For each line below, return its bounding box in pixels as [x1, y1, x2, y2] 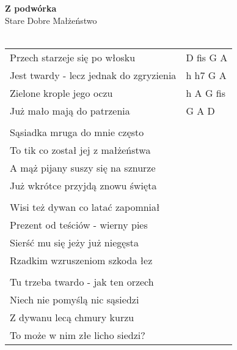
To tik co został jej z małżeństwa [10, 142, 151, 157]
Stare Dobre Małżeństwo [5, 13, 97, 26]
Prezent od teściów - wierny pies [10, 217, 148, 232]
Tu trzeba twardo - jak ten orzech [10, 274, 154, 289]
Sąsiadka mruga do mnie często [10, 124, 144, 139]
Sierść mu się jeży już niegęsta [10, 235, 139, 249]
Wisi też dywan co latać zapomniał [10, 199, 160, 214]
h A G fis [186, 85, 226, 100]
